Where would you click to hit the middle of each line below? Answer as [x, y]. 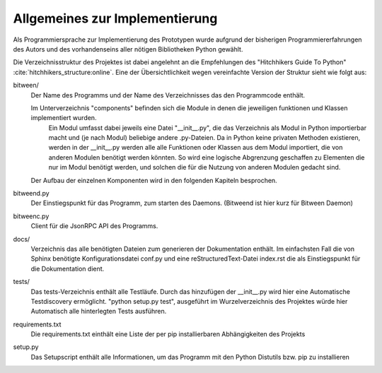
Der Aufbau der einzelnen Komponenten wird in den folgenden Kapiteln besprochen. [154, 180]
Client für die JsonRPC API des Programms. [94, 226]
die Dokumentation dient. [68, 268]
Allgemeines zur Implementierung [115, 18]
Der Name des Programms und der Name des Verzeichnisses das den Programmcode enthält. [168, 95]
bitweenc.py [31, 216]
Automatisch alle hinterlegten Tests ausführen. [99, 312]
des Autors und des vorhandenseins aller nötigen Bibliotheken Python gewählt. [128, 49]
